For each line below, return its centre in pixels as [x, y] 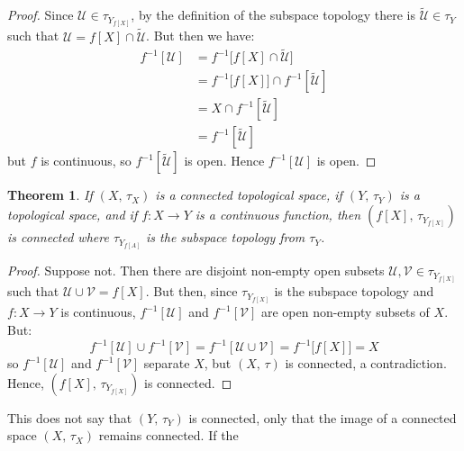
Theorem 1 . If [50, 195]
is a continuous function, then [278, 215]
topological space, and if [73, 215]
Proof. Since [41, 15]
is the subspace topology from [226, 237]
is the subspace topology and [354, 291]
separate [167, 363]
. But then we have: [200, 36]
